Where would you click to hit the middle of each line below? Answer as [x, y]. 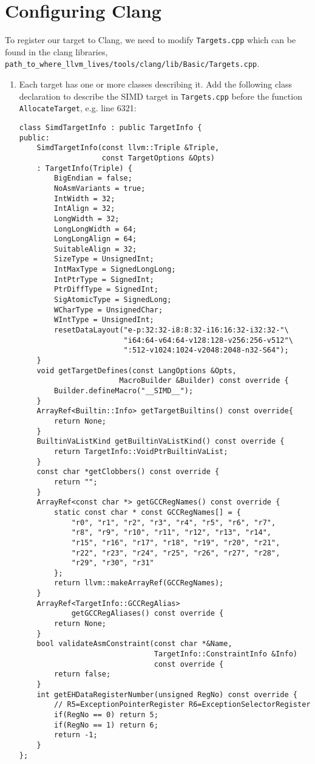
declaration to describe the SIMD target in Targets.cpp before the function [161, 96]
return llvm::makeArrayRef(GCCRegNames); [139, 583]
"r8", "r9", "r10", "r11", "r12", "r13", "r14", [171, 533]
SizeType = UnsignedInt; [104, 259]
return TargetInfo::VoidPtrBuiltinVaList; [141, 451]
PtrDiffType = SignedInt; [106, 290]
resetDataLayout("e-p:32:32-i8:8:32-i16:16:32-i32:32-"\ [171, 330]
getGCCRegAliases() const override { [147, 614]
